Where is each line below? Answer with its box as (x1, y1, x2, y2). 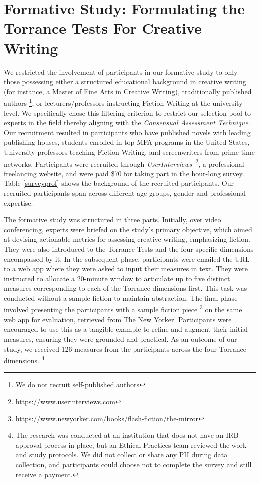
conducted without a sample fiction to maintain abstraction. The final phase (4, 292, 238, 303)
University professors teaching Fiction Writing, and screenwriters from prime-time (4, 146, 255, 157)
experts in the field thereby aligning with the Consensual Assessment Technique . (4, 117, 250, 128)
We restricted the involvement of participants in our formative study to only (4, 66, 238, 77)
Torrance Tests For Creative (4, 18, 202, 38)
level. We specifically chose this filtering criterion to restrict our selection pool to (4, 107, 251, 118)
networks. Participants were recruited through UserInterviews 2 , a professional (4, 157, 244, 169)
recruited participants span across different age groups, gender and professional (4, 187, 246, 198)
